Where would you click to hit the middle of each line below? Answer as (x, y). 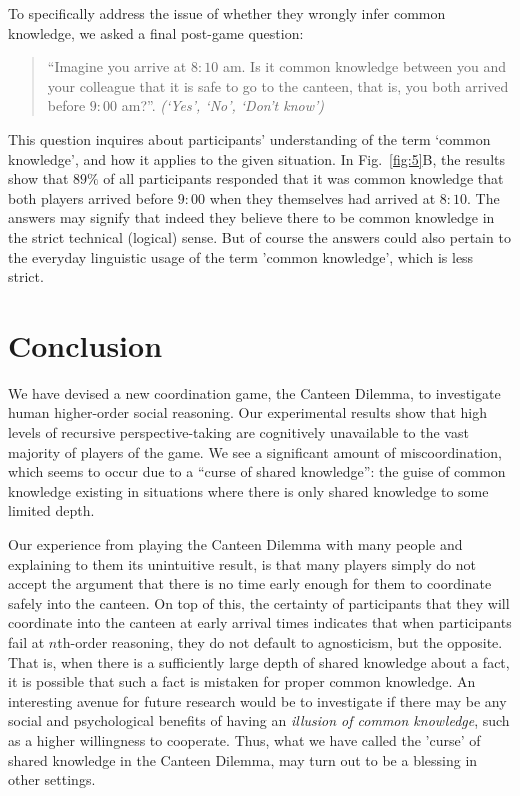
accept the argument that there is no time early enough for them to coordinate (250, 583)
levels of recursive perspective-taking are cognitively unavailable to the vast (238, 432)
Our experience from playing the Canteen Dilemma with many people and (235, 544)
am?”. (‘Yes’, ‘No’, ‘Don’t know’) (223, 105)
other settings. (52, 779)
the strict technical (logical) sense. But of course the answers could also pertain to (259, 236)
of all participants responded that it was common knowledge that (303, 178)
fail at (26, 641)
